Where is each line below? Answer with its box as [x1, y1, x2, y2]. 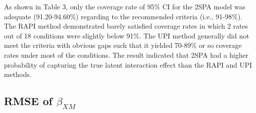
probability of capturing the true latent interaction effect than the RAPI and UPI [4, 59, 252, 70]
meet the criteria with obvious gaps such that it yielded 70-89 [4, 40, 191, 50]
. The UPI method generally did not [139, 30, 250, 40]
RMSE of [4, 93, 52, 109]
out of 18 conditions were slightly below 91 [4, 30, 134, 40]
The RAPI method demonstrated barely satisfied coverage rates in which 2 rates [4, 21, 248, 31]
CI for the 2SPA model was [162, 1, 246, 11]
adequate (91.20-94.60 [4, 11, 70, 21]
